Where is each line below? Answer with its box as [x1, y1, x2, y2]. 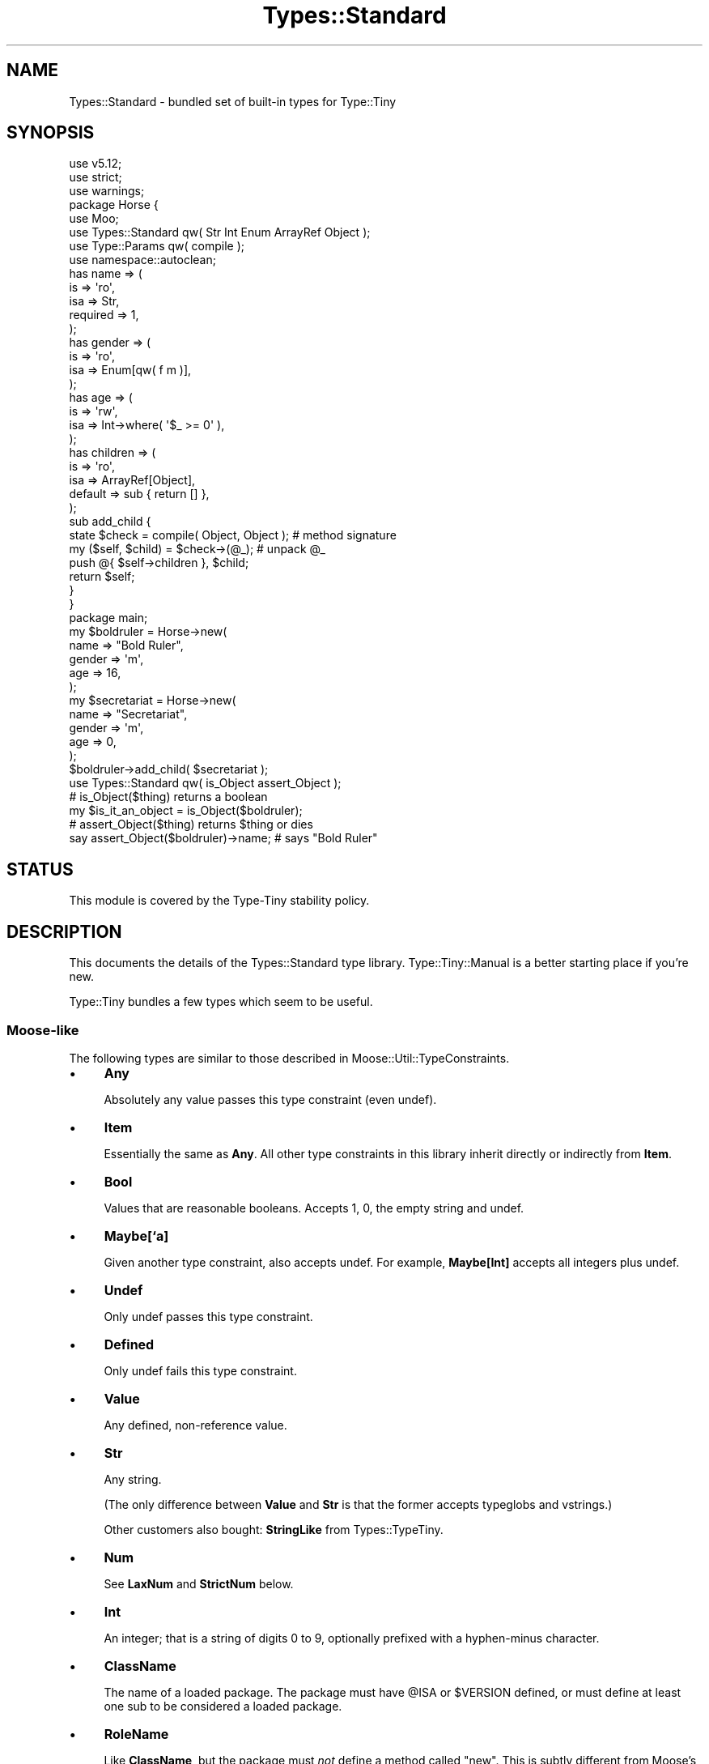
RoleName [104, 1725, 169, 1742]
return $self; [69, 569, 135, 584]
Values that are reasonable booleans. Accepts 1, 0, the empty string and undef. [104, 1200, 524, 1215]
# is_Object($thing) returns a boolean [69, 790, 268, 804]
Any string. [104, 1472, 162, 1486]
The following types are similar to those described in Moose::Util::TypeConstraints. [69, 1050, 510, 1065]
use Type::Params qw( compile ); [69, 239, 245, 254]
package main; [69, 611, 148, 625]
